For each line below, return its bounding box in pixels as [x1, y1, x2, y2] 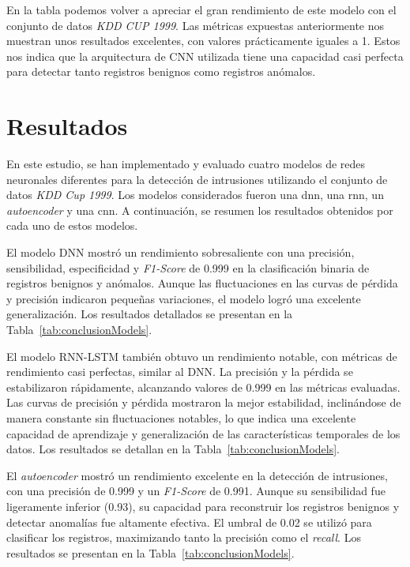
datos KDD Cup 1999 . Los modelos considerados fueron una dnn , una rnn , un [6, 186, 384, 203]
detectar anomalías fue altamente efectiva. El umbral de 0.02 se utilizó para [6, 513, 372, 530]
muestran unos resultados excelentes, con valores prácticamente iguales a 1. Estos [6, 32, 401, 49]
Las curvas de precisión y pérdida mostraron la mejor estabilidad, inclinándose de [6, 394, 401, 411]
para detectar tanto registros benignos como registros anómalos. [6, 63, 316, 80]
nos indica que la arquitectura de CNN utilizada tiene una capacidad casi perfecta [6, 47, 404, 64]
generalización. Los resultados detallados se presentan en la [6, 306, 293, 322]
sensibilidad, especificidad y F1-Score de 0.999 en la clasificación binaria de [6, 259, 370, 276]
